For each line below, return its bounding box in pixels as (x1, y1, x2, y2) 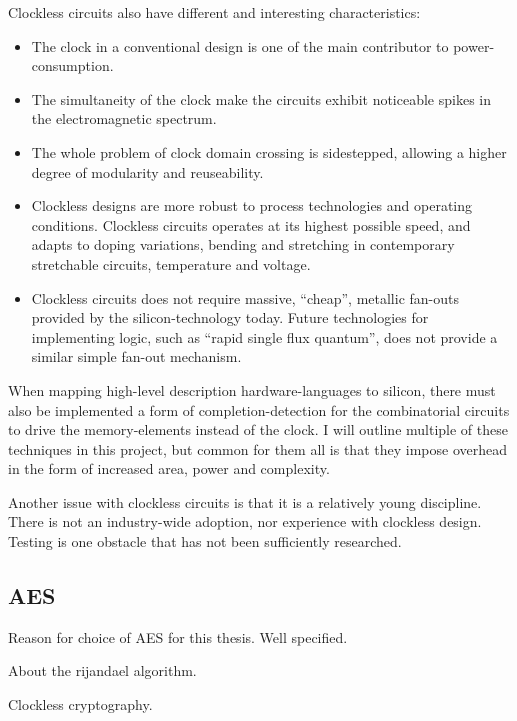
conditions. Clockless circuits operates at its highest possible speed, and (31, 214, 471, 235)
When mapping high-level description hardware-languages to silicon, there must (8, 379, 496, 400)
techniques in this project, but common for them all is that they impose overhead (8, 438, 507, 459)
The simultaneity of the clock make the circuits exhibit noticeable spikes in (31, 88, 491, 109)
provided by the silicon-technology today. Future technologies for (31, 307, 429, 328)
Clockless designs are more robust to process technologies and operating (31, 195, 473, 216)
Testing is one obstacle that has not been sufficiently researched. (8, 531, 402, 552)
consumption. (31, 55, 114, 76)
